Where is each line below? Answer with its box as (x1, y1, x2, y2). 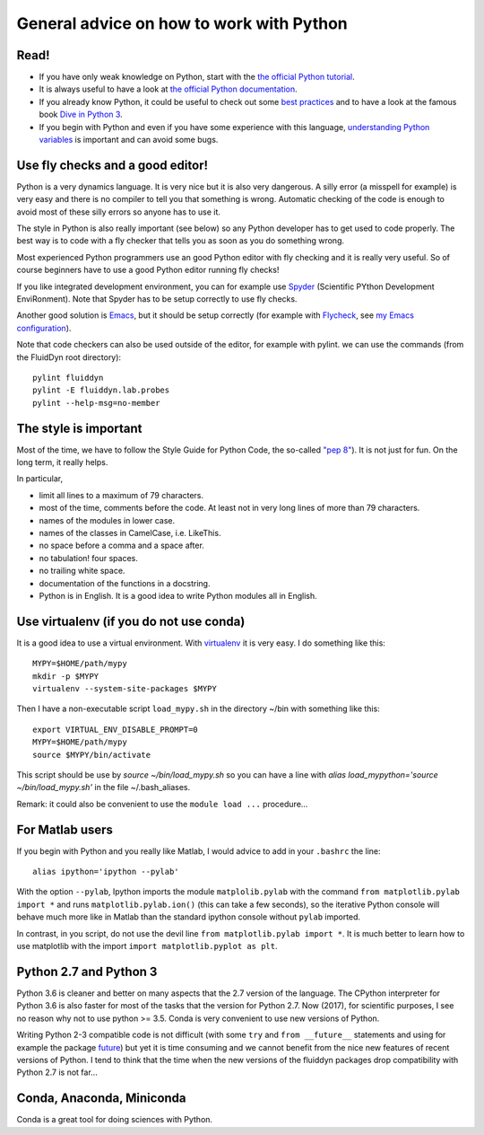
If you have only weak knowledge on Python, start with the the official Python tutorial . (39, 72, 356, 83)
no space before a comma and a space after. (39, 540, 205, 551)
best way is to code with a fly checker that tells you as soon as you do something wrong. (16, 235, 345, 246)
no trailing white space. (39, 566, 125, 576)
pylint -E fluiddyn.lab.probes (32, 385, 170, 395)
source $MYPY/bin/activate (32, 750, 151, 760)
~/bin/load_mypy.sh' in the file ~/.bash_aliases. (16, 782, 191, 793)
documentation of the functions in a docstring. (39, 577, 211, 588)
